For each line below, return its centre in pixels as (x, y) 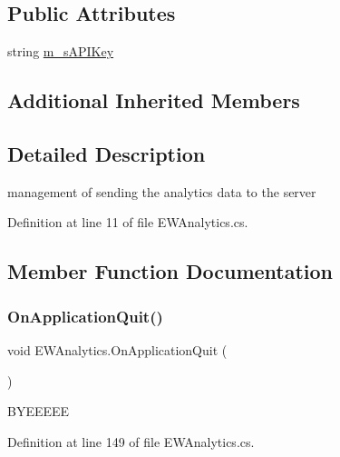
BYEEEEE (39, 411)
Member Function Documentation (170, 271)
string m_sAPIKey (61, 51)
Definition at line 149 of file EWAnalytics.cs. (131, 441)
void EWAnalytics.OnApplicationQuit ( (117, 349)
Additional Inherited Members (154, 100)
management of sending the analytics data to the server (162, 191)
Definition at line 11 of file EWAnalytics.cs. (128, 222)
